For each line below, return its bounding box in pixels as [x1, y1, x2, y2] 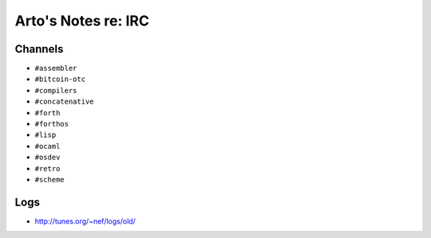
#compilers [34, 86, 77, 95]
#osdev [34, 153, 61, 162]
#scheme [34, 175, 65, 184]
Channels [14, 42, 64, 56]
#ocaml [34, 142, 61, 150]
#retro [34, 164, 61, 173]
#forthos [34, 119, 69, 129]
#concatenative [34, 97, 95, 107]
